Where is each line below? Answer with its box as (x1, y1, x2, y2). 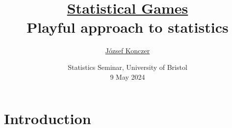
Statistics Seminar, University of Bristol (68, 62, 187, 72)
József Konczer (105, 45, 150, 56)
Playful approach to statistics (26, 17, 229, 37)
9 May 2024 (110, 71, 145, 82)
